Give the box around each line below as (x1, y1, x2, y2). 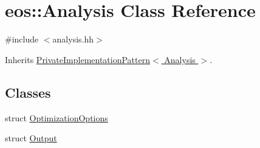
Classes (5, 82, 51, 101)
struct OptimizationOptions (5, 111, 108, 124)
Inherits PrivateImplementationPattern (5, 53, 150, 66)
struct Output (5, 132, 57, 144)
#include (5, 33, 39, 45)
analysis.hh (52, 33, 94, 45)
